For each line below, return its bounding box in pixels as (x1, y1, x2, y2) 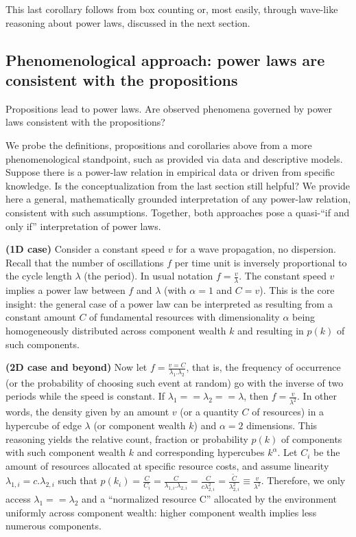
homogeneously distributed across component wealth (5, 323, 226, 337)
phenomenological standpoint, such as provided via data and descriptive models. (5, 151, 343, 165)
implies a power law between (5, 283, 126, 297)
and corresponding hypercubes (137, 445, 265, 459)
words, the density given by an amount (5, 404, 169, 419)
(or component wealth (93, 418, 186, 432)
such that (58, 473, 97, 488)
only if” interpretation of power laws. (5, 218, 161, 233)
